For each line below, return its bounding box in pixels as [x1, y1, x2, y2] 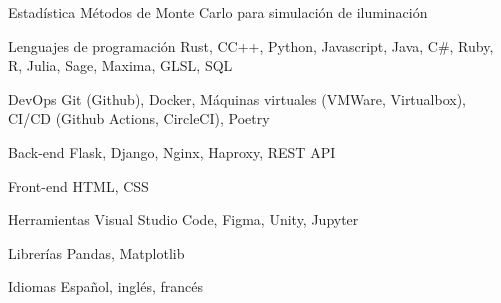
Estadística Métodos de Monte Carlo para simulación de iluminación [8, 2, 428, 22]
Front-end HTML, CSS [8, 175, 149, 196]
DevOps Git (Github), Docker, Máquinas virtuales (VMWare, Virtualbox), [8, 88, 467, 109]
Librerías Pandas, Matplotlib [8, 242, 185, 263]
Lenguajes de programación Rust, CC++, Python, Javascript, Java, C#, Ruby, [8, 35, 494, 56]
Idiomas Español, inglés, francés [8, 276, 204, 297]
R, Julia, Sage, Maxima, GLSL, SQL [8, 55, 233, 76]
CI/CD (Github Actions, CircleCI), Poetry [8, 108, 270, 129]
